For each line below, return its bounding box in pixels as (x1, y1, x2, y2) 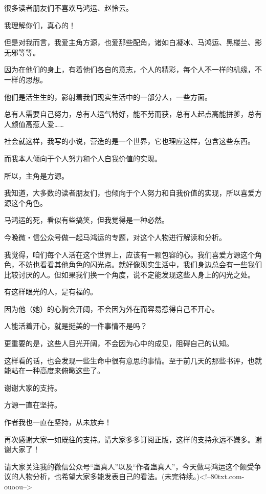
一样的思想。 (4, 74, 47, 84)
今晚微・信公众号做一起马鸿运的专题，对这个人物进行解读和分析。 (4, 231, 226, 242)
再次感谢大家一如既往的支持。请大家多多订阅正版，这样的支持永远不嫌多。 (4, 434, 255, 444)
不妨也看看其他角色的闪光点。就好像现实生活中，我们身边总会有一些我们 (18, 259, 262, 270)
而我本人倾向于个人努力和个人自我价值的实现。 (4, 153, 162, 163)
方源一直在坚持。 (4, 399, 61, 410)
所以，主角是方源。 (4, 170, 69, 181)
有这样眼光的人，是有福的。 (4, 286, 97, 297)
